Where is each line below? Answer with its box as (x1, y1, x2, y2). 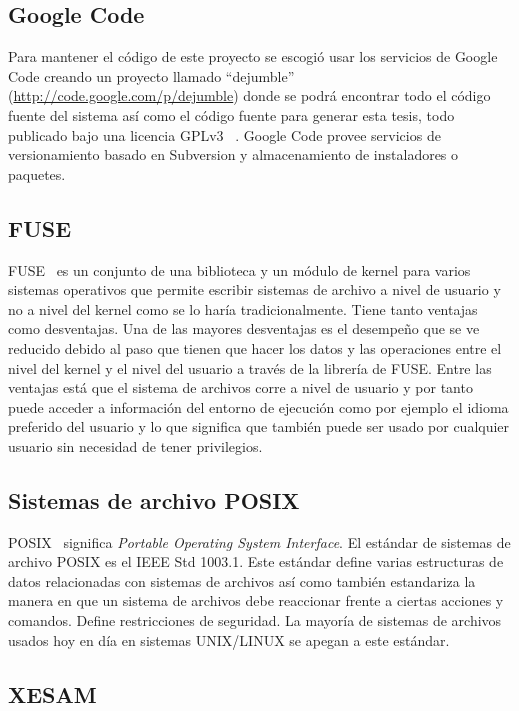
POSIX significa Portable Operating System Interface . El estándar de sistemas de (8, 531, 511, 552)
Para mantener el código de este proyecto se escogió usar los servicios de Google (8, 46, 498, 67)
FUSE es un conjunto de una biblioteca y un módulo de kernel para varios (8, 259, 471, 280)
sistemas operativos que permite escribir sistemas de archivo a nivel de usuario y (8, 279, 501, 300)
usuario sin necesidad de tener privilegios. (8, 435, 263, 456)
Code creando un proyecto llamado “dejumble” (8, 65, 295, 86)
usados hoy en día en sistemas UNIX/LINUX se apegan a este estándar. (8, 629, 450, 650)
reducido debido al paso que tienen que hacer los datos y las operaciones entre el (8, 337, 502, 358)
